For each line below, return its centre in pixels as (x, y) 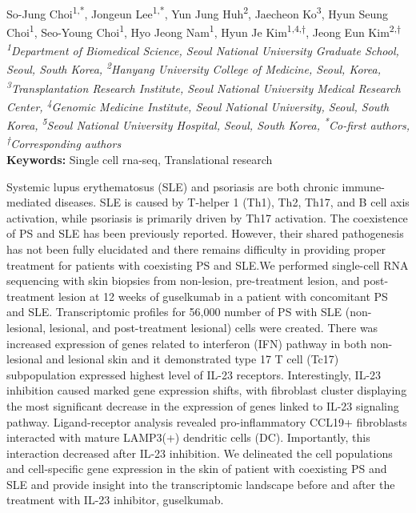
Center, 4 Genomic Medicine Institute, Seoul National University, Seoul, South (198, 105)
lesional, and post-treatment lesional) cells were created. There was (214, 327)
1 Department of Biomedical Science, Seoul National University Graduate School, (203, 50)
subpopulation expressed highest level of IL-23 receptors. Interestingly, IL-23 (194, 374)
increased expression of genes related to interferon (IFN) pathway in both (187, 343)
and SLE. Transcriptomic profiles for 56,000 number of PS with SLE (174, 312)
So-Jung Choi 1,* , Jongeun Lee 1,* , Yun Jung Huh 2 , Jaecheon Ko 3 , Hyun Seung (197, 12)
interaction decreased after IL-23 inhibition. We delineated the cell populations (200, 453)
